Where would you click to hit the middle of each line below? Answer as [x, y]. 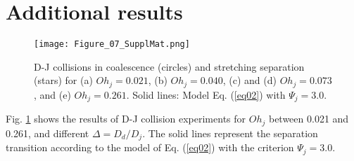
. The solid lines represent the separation [230, 133]
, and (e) [52, 94]
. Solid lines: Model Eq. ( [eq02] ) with [206, 94]
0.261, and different [48, 133]
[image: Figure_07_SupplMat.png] [112, 44]
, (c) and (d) [249, 80]
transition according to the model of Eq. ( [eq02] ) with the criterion [150, 147]
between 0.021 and [309, 119]
